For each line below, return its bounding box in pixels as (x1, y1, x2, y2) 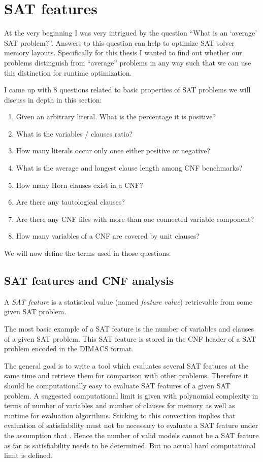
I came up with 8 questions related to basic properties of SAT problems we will (4, 84, 251, 95)
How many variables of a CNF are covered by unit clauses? (16, 230, 200, 241)
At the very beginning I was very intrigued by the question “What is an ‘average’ (4, 27, 257, 38)
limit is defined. (4, 450, 52, 460)
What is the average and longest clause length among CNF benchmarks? (16, 162, 243, 173)
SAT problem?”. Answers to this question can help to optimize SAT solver (4, 37, 235, 48)
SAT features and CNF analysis (4, 273, 174, 288)
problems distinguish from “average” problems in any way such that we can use (4, 57, 251, 68)
